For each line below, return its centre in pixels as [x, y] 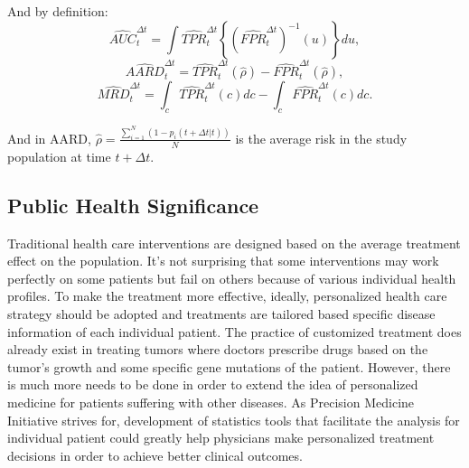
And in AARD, [49, 138]
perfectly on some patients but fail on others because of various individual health [232, 278]
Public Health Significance [133, 205]
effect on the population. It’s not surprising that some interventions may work [223, 261]
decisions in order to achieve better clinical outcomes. [155, 455]
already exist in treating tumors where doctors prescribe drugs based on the [218, 349]
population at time [59, 156]
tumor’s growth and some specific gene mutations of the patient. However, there [229, 366]
